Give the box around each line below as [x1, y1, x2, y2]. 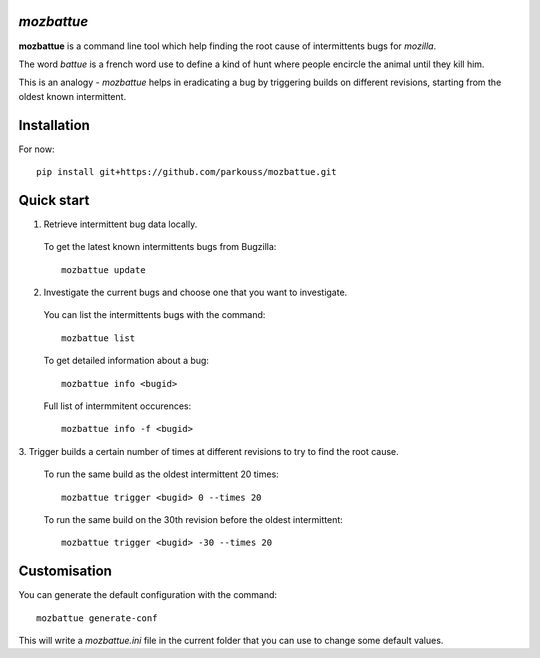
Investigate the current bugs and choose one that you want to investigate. [43, 286, 348, 299]
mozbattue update [61, 264, 146, 275]
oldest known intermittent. [18, 90, 127, 102]
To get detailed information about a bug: [43, 355, 210, 367]
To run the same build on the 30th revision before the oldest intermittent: [43, 513, 344, 525]
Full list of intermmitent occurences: [43, 400, 192, 412]
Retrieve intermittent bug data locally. [43, 218, 198, 230]
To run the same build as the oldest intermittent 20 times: [43, 468, 279, 480]
